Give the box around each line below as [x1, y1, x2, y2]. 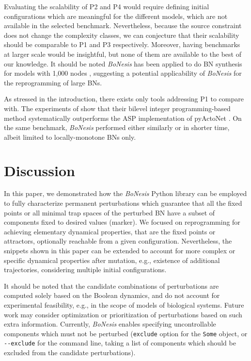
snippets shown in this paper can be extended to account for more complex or [4, 246, 235, 255]
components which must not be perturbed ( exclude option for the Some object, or [4, 328, 248, 338]
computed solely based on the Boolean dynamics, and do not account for [4, 290, 220, 300]
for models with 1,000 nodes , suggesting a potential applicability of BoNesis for [4, 68, 242, 78]
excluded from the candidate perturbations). [4, 347, 136, 358]
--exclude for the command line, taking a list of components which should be [4, 338, 236, 348]
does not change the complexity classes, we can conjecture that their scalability [4, 30, 239, 40]
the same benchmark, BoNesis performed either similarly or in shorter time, [4, 122, 230, 132]
